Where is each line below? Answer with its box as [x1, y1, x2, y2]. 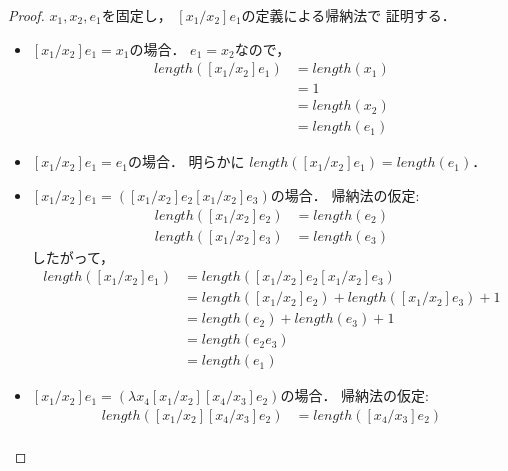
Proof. [8, 5, 45, 25]
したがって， [31, 246, 115, 267]
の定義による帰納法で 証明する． [241, 5, 456, 25]
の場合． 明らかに [127, 151, 245, 172]
